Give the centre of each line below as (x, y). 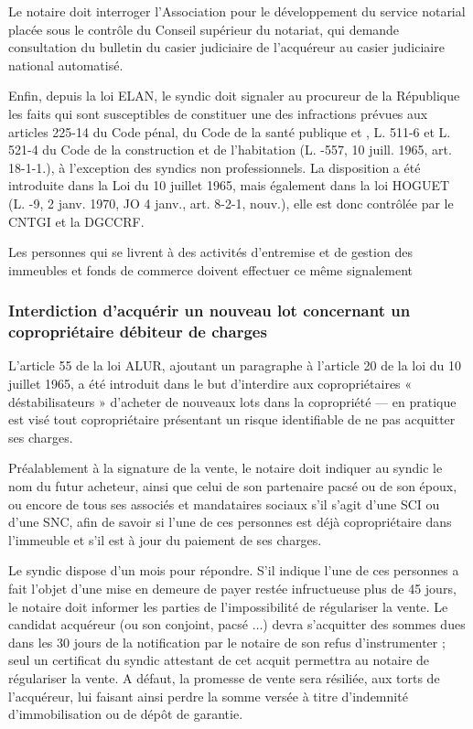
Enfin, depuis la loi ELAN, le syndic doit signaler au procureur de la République (234, 96)
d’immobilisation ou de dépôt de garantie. (126, 714)
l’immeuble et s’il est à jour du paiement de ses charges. (165, 539)
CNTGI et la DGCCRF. (76, 221)
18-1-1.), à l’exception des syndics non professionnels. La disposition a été (215, 167)
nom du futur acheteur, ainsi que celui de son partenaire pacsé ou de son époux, (233, 486)
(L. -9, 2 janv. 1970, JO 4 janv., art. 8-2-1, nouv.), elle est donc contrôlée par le (231, 203)
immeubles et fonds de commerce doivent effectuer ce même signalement (210, 269)
